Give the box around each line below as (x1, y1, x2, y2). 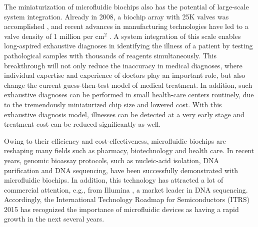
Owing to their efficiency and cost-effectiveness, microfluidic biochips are (4, 135, 226, 146)
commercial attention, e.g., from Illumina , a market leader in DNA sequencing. (4, 184, 248, 195)
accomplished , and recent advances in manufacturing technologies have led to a (4, 21, 248, 31)
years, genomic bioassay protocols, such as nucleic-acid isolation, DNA (4, 155, 219, 165)
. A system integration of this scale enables (109, 30, 241, 41)
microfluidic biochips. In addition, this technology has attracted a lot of (4, 175, 223, 185)
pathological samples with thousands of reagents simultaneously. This (4, 50, 216, 60)
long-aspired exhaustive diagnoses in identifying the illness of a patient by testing (4, 40, 253, 51)
